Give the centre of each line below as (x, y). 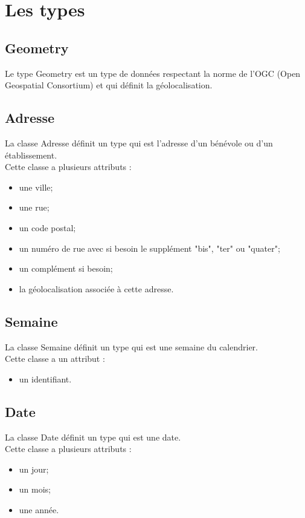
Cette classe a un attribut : (55, 359)
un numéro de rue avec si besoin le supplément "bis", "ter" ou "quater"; (149, 248)
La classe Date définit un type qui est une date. (93, 437)
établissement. (31, 155)
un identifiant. (45, 379)
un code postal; (47, 227)
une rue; (34, 207)
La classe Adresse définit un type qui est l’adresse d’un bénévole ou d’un (139, 143)
